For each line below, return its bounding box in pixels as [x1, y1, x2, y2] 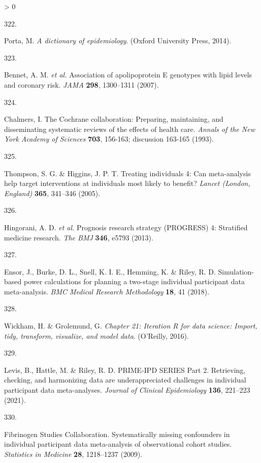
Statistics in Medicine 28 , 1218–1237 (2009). [4, 449, 143, 459]
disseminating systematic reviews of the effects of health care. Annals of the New [4, 123, 255, 134]
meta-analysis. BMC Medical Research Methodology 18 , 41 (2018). [4, 286, 210, 296]
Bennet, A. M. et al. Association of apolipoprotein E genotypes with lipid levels [4, 69, 252, 80]
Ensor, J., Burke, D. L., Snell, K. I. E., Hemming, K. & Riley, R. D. [4, 266, 216, 277]
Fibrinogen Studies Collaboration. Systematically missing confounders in [4, 428, 230, 439]
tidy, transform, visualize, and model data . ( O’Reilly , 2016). [4, 330, 189, 341]
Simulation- [218, 266, 254, 277]
